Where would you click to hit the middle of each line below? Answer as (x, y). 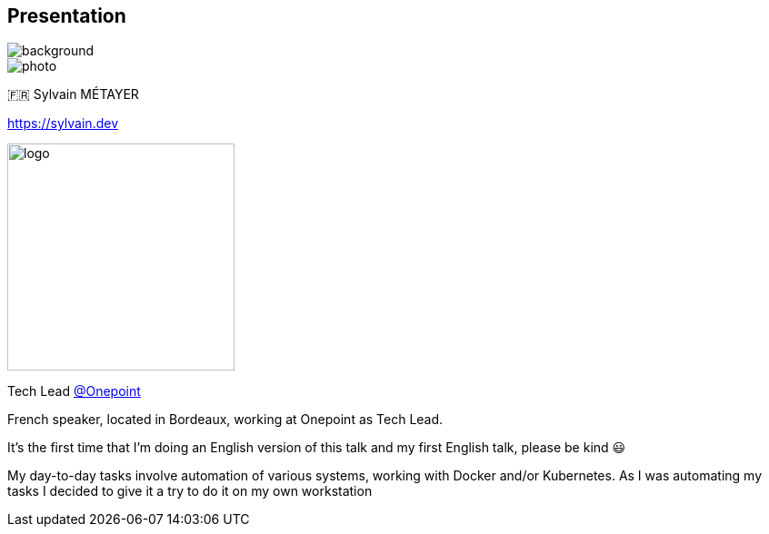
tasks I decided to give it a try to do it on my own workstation (190, 491)
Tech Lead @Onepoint (74, 391)
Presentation (67, 16)
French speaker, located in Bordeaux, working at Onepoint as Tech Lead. (225, 420)
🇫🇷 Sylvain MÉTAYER (73, 94)
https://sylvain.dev (63, 124)
